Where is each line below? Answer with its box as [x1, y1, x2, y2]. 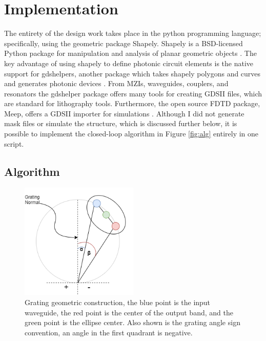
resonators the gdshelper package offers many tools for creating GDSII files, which [4, 88, 262, 98]
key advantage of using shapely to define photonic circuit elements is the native [4, 57, 254, 68]
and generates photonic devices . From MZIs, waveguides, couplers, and [4, 78, 229, 89]
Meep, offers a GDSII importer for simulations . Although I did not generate [4, 108, 244, 118]
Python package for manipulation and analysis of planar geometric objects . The [4, 48, 257, 58]
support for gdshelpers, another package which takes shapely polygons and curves [4, 68, 261, 78]
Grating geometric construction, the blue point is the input [25, 297, 211, 308]
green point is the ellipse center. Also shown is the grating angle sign [25, 317, 240, 328]
